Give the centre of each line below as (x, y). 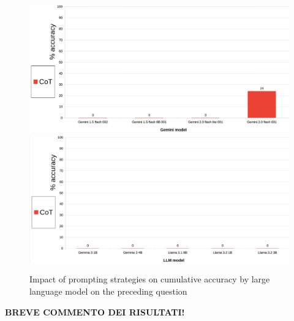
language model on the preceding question (108, 291)
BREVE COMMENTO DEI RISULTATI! (95, 312)
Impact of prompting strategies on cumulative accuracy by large (150, 279)
